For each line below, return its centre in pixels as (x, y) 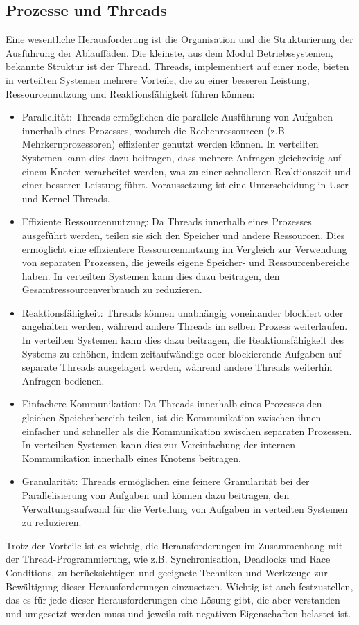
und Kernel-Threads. (66, 198)
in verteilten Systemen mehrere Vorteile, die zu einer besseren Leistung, (158, 79)
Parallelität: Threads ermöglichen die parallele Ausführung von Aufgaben (177, 117)
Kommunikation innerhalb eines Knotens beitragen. (131, 458)
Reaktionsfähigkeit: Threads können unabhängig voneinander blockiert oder (183, 312)
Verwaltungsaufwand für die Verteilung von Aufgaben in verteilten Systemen (185, 508)
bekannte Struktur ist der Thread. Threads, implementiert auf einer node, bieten (177, 66)
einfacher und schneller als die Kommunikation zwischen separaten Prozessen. (187, 431)
